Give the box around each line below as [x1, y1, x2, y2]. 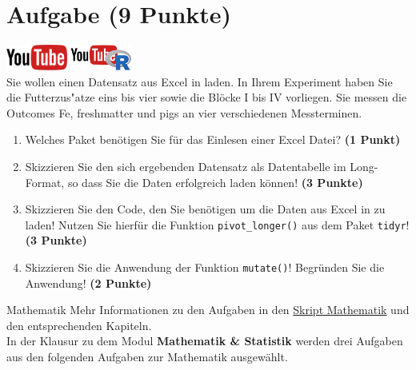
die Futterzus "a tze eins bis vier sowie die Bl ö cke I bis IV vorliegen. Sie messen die [6, 89, 407, 105]
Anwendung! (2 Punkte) [25, 274, 152, 291]
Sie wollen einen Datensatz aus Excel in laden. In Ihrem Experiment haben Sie [6, 73, 393, 90]
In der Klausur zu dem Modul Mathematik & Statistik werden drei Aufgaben [6, 332, 403, 349]
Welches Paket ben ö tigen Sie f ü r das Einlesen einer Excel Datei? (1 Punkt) [25, 131, 401, 148]
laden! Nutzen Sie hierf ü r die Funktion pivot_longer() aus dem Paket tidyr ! [25, 216, 410, 233]
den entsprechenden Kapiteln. [6, 316, 152, 333]
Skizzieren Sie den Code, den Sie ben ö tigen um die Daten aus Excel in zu [25, 201, 386, 217]
